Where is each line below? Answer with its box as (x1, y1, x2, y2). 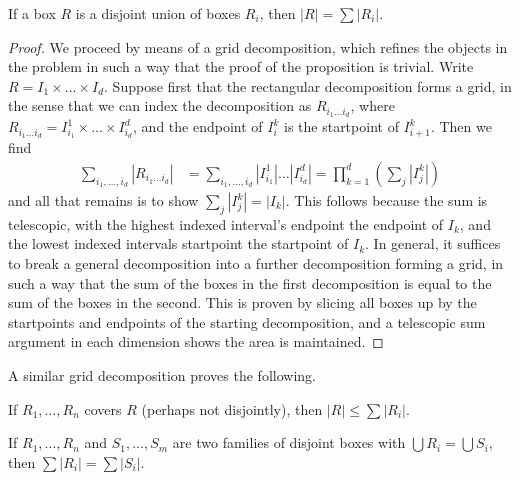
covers (84, 398, 122, 419)
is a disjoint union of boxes (75, 3, 241, 23)
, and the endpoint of (133, 116, 263, 137)
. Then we (430, 116, 492, 137)
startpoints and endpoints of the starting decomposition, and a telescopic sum (8, 311, 486, 332)
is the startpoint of (283, 116, 399, 137)
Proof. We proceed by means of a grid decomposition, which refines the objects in (8, 36, 508, 57)
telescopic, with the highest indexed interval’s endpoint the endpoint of (8, 213, 444, 234)
